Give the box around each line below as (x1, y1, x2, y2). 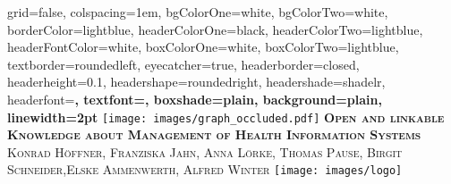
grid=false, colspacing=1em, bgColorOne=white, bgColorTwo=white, (7, 3, 388, 21)
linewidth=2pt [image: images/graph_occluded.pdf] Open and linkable (7, 107, 445, 126)
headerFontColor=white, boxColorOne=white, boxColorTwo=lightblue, (7, 38, 399, 56)
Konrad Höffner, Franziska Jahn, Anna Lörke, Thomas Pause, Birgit (7, 142, 403, 161)
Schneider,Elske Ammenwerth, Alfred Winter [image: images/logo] (7, 160, 403, 179)
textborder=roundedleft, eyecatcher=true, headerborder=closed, (7, 54, 360, 73)
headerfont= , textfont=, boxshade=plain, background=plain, (7, 89, 382, 108)
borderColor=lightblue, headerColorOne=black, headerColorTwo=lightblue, (7, 20, 423, 38)
